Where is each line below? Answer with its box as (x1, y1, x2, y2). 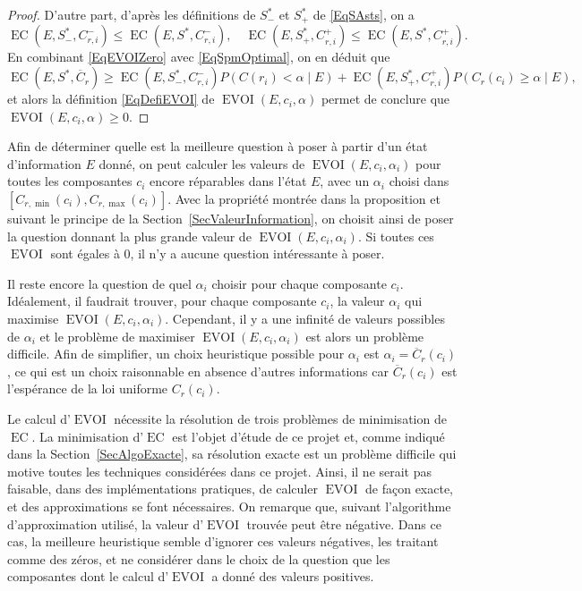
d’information (7, 154, 81, 173)
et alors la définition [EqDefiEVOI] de (7, 89, 215, 108)
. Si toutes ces (357, 226, 434, 245)
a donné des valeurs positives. (211, 567, 374, 586)
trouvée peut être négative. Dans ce (246, 514, 441, 533)
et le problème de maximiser (39, 326, 195, 345)
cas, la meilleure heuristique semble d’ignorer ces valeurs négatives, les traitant (7, 532, 439, 551)
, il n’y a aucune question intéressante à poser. (130, 244, 385, 263)
